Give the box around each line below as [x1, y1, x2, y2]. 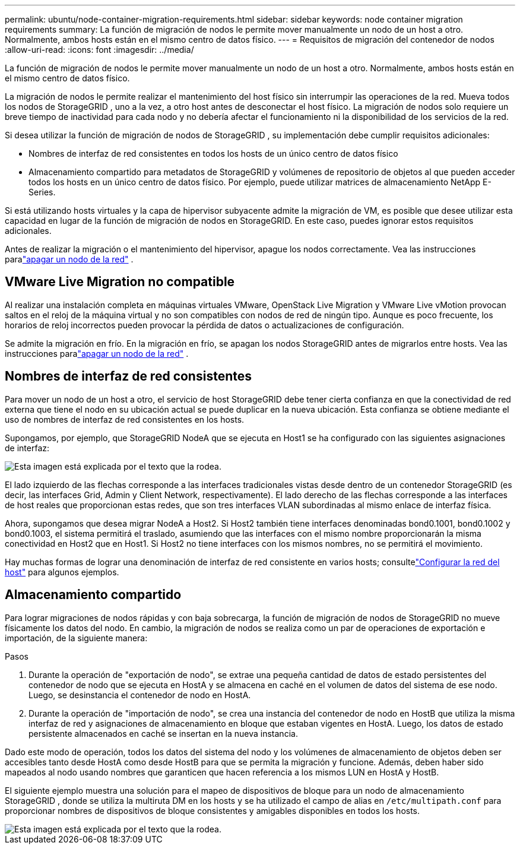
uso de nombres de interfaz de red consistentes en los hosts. [5, 414, 245, 424]
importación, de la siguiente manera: [5, 632, 148, 643]
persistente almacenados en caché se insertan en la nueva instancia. [28, 728, 298, 739]
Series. [28, 187, 56, 197]
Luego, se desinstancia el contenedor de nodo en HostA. [28, 689, 251, 700]
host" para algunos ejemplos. [5, 566, 119, 577]
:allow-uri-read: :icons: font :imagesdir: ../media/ [5, 45, 194, 55]
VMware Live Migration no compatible [5, 274, 235, 290]
